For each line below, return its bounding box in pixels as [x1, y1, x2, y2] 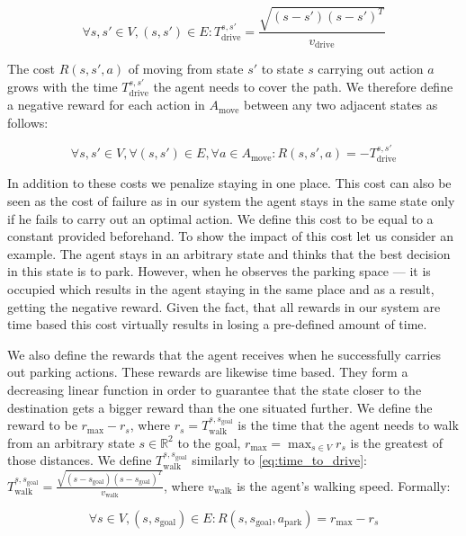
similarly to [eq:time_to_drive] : [192, 451, 367, 469]
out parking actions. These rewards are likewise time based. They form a [7, 362, 408, 381]
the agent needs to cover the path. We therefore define [153, 76, 453, 95]
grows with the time [7, 76, 118, 95]
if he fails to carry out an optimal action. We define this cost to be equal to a [7, 209, 434, 228]
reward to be [7, 415, 77, 434]
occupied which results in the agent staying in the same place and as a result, [7, 280, 435, 299]
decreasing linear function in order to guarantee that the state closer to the [7, 380, 422, 398]
